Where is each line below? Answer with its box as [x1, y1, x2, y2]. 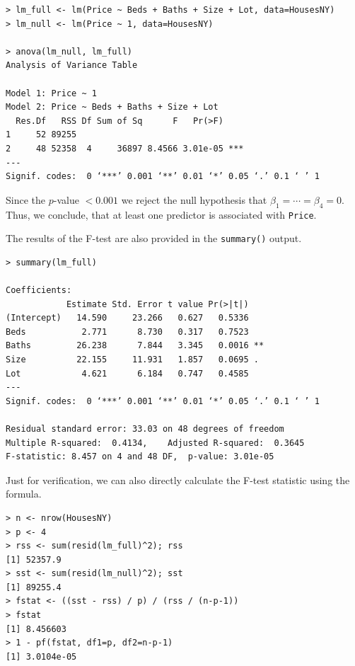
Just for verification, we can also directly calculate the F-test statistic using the [6, 472, 350, 487]
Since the [6, 192, 45, 207]
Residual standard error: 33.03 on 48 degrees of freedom [6, 423, 284, 434]
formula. [6, 486, 42, 501]
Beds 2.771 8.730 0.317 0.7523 [6, 326, 249, 337]
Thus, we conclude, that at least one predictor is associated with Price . [6, 207, 317, 222]
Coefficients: [6, 285, 72, 296]
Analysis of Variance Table [6, 60, 138, 71]
